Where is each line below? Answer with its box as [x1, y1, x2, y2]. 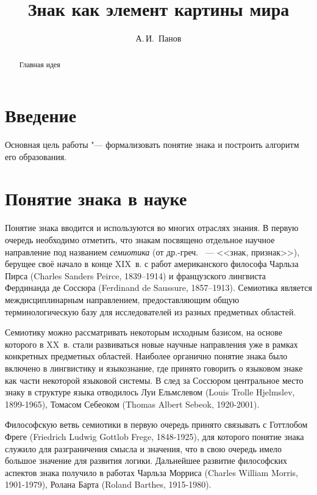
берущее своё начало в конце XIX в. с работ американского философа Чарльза [5, 257, 299, 270]
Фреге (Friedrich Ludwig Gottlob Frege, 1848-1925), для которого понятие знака [5, 430, 304, 442]
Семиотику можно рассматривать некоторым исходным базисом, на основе [5, 326, 283, 339]
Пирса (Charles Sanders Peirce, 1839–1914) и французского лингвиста [5, 269, 266, 282]
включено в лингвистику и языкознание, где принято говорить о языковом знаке [5, 361, 303, 374]
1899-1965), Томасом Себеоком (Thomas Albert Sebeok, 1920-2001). [5, 397, 260, 410]
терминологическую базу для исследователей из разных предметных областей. [5, 305, 296, 318]
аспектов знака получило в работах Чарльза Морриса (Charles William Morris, [5, 466, 298, 479]
